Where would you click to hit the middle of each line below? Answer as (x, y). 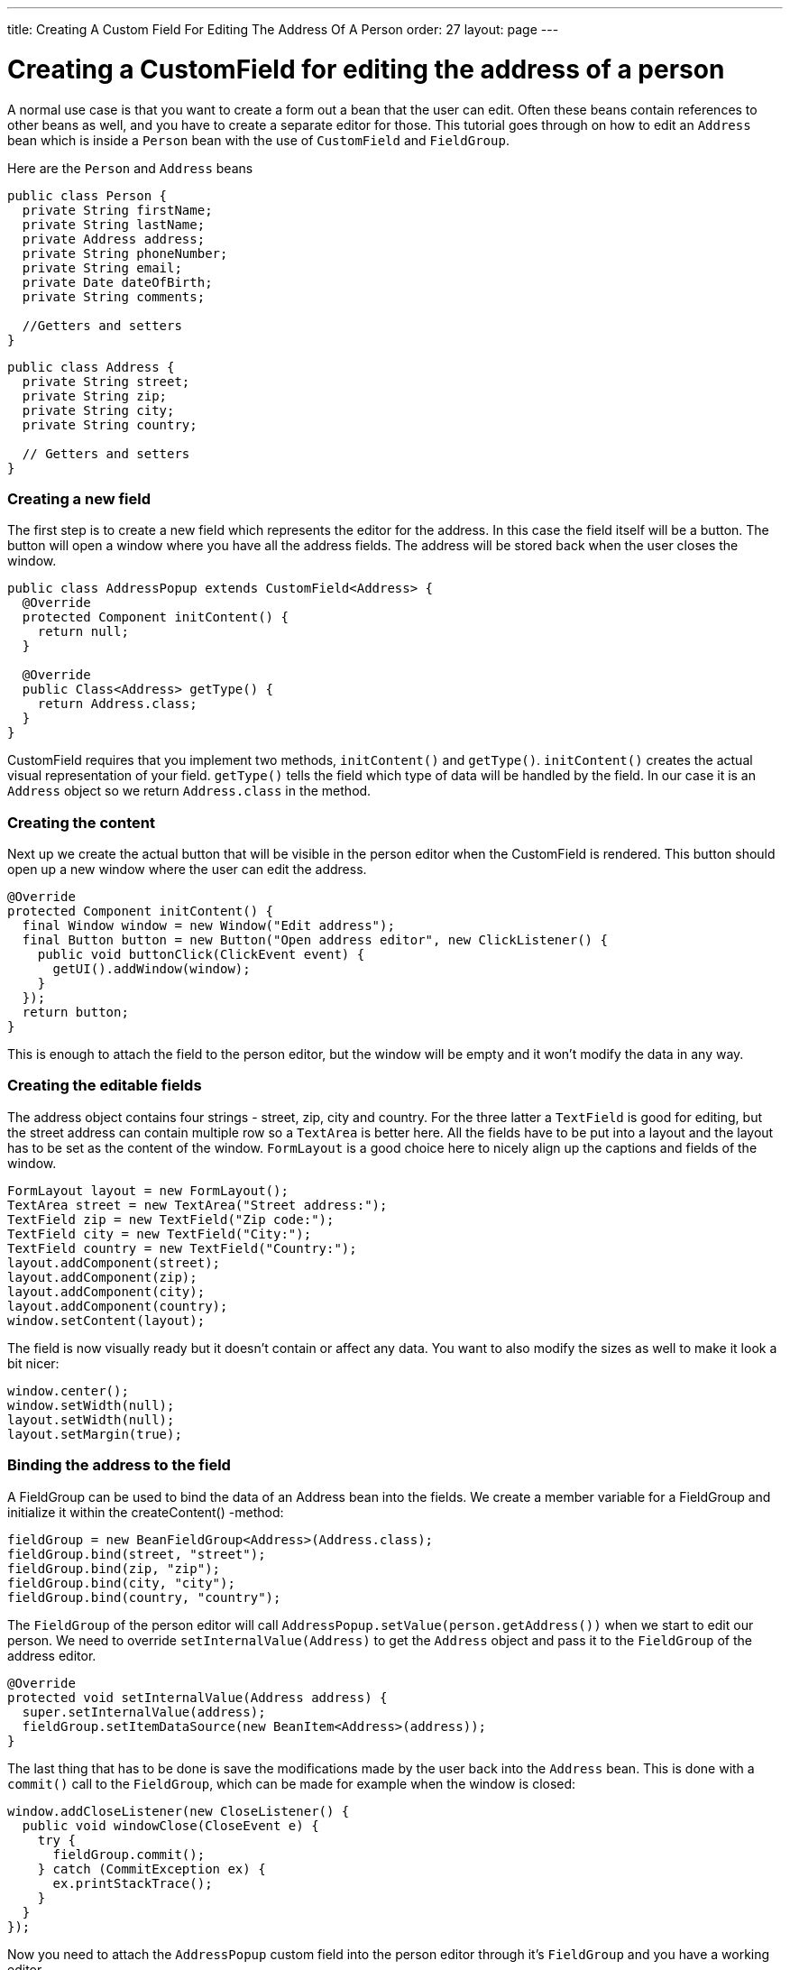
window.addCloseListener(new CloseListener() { (179, 1811)
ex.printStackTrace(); (133, 1883)
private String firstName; (117, 210)
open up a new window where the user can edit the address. (187, 869)
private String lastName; (114, 224)
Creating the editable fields (105, 1086)
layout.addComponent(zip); (102, 1277)
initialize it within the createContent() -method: (146, 1512)
